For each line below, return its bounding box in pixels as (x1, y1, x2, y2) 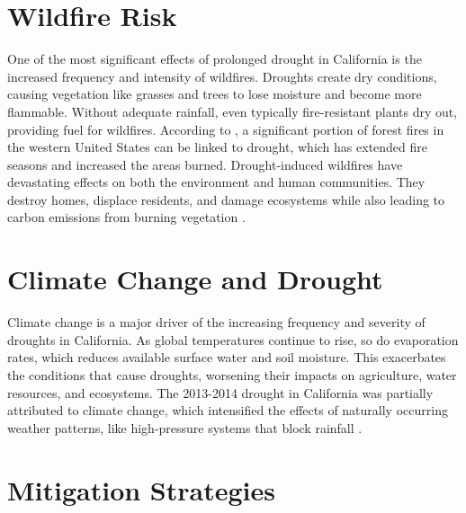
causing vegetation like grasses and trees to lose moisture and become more (7, 84, 422, 103)
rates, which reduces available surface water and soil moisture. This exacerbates (7, 348, 446, 367)
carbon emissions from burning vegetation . (7, 208, 246, 226)
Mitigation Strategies (7, 471, 275, 508)
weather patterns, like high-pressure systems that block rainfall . (7, 418, 363, 437)
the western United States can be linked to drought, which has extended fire (7, 137, 428, 156)
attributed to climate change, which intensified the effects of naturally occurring (7, 401, 448, 420)
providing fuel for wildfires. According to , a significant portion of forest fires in (7, 119, 444, 138)
